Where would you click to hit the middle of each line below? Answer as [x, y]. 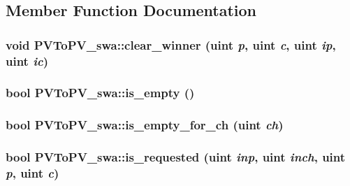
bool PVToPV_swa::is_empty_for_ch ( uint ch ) [145, 125]
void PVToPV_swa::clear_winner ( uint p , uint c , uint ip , [171, 44]
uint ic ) [27, 60]
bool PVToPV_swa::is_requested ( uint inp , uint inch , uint [176, 157]
